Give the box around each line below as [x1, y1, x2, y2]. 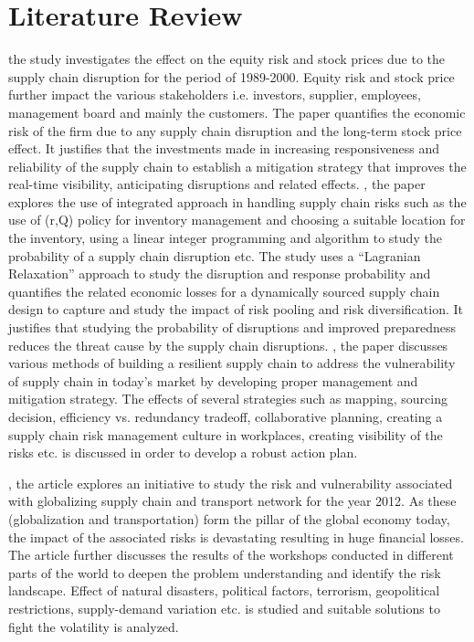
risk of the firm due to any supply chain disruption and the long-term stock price [8, 121, 462, 140]
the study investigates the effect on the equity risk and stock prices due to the [8, 49, 446, 68]
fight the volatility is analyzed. [8, 616, 179, 636]
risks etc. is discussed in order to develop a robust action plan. [8, 443, 358, 462]
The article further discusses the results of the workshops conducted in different [8, 545, 454, 564]
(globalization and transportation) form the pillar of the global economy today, [8, 509, 450, 528]
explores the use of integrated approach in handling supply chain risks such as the [8, 192, 467, 211]
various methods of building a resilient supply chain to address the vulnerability [8, 353, 456, 373]
